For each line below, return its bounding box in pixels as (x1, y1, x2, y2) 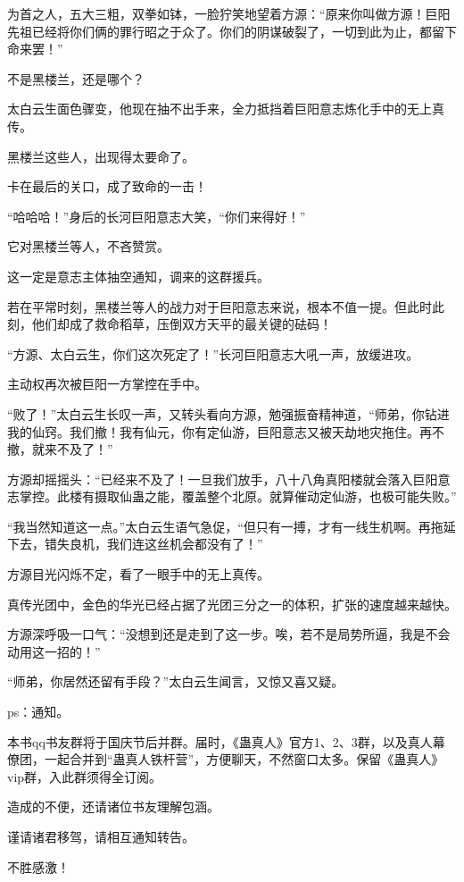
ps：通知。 (7, 702, 70, 721)
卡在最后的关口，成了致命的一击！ (7, 177, 207, 196)
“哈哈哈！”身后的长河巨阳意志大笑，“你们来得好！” (7, 206, 306, 225)
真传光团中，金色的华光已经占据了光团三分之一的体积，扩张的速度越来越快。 (7, 594, 457, 613)
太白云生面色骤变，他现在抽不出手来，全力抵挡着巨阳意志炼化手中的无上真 (7, 99, 444, 118)
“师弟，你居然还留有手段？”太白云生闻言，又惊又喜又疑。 (7, 672, 344, 691)
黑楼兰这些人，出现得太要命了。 (7, 147, 195, 165)
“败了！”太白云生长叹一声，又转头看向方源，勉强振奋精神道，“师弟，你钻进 (7, 404, 450, 423)
